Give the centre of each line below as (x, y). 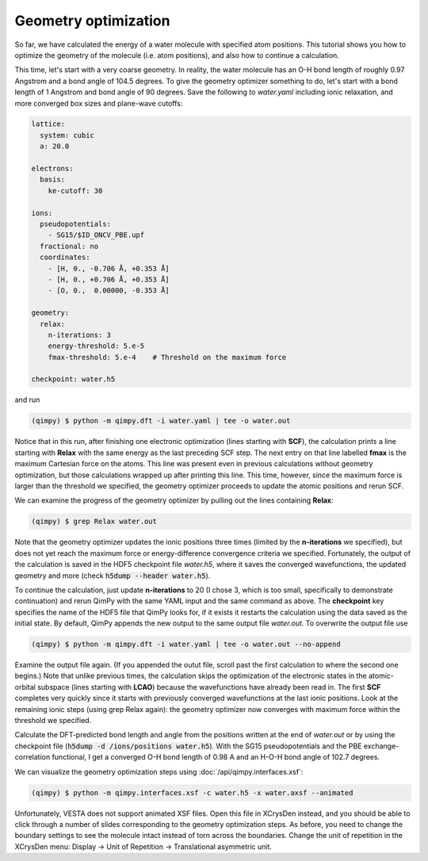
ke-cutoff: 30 (75, 191)
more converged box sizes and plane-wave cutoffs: (99, 103)
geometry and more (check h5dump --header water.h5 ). (113, 576)
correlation (32, 757)
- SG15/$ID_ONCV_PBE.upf (96, 235)
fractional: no (69, 246)
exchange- (381, 746)
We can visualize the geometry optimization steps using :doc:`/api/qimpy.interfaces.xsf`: (159, 771)
